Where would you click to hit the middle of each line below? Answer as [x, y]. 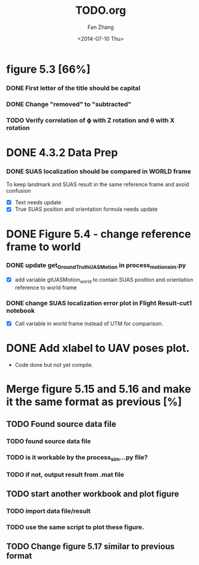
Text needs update [38, 202]
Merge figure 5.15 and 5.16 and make [99, 389]
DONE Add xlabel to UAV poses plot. [98, 348]
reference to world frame [46, 287]
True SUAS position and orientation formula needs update [86, 209]
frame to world [43, 246]
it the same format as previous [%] [94, 402]
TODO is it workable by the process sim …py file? [77, 458]
